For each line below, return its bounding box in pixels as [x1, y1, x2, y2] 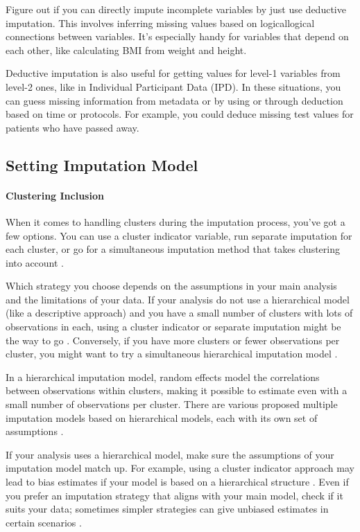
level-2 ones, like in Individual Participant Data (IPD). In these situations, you [6, 79, 341, 94]
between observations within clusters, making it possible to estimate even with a [6, 383, 348, 398]
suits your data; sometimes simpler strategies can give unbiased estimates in [6, 502, 329, 516]
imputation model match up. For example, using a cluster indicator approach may [6, 461, 354, 475]
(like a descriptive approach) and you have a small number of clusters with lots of [6, 305, 353, 320]
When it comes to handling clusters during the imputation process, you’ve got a [6, 214, 345, 229]
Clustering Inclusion [6, 188, 104, 202]
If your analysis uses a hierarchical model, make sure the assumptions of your [6, 447, 334, 461]
